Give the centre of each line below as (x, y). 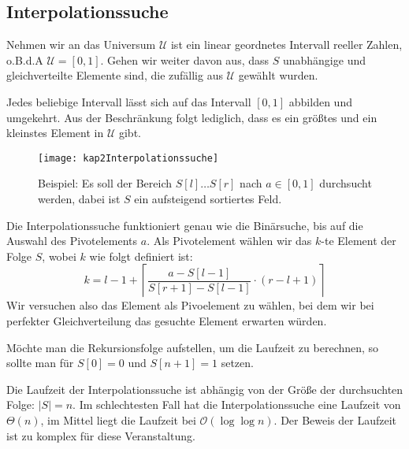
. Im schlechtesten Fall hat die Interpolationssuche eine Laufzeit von (237, 404)
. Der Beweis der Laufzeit (335, 419)
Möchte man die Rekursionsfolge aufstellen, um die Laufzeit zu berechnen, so (193, 347)
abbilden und (320, 101)
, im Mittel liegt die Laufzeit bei (118, 419)
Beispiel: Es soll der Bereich (105, 183)
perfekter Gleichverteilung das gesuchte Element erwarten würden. (167, 320)
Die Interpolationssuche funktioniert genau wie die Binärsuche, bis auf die (185, 225)
